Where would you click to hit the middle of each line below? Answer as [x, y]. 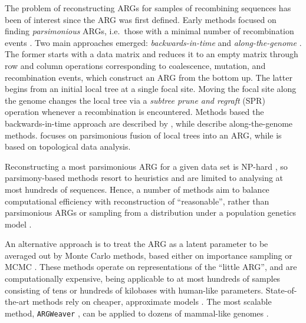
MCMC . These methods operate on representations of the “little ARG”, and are [151, 267]
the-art [17, 301]
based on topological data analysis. [68, 146]
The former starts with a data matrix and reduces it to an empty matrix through [152, 54]
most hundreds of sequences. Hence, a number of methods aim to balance [137, 189]
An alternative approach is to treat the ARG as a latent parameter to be [136, 244]
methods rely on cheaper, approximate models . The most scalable [152, 301]
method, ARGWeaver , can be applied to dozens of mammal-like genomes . [137, 313]
